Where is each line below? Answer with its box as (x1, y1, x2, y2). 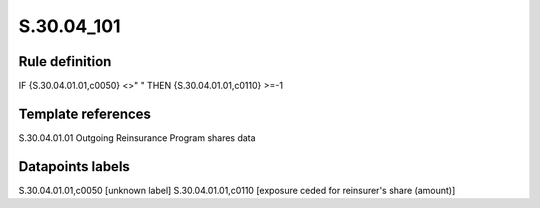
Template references (18, 105, 152, 122)
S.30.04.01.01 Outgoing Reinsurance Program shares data (18, 131, 256, 144)
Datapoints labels (18, 158, 130, 175)
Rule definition (18, 53, 112, 70)
